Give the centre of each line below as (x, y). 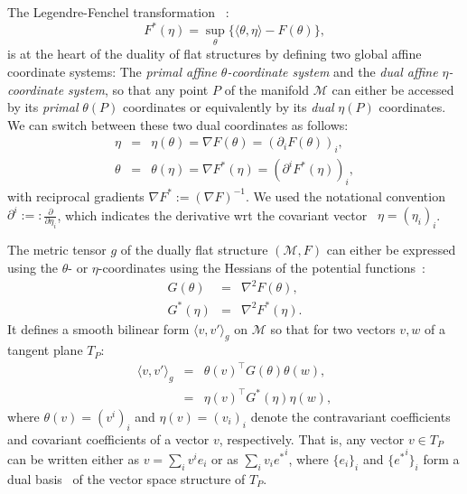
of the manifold (266, 89)
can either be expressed (391, 250)
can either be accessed (393, 89)
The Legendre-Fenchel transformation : (118, 12)
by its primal (43, 107)
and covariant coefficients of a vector (108, 438)
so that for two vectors (333, 328)
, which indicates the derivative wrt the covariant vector (212, 214)
